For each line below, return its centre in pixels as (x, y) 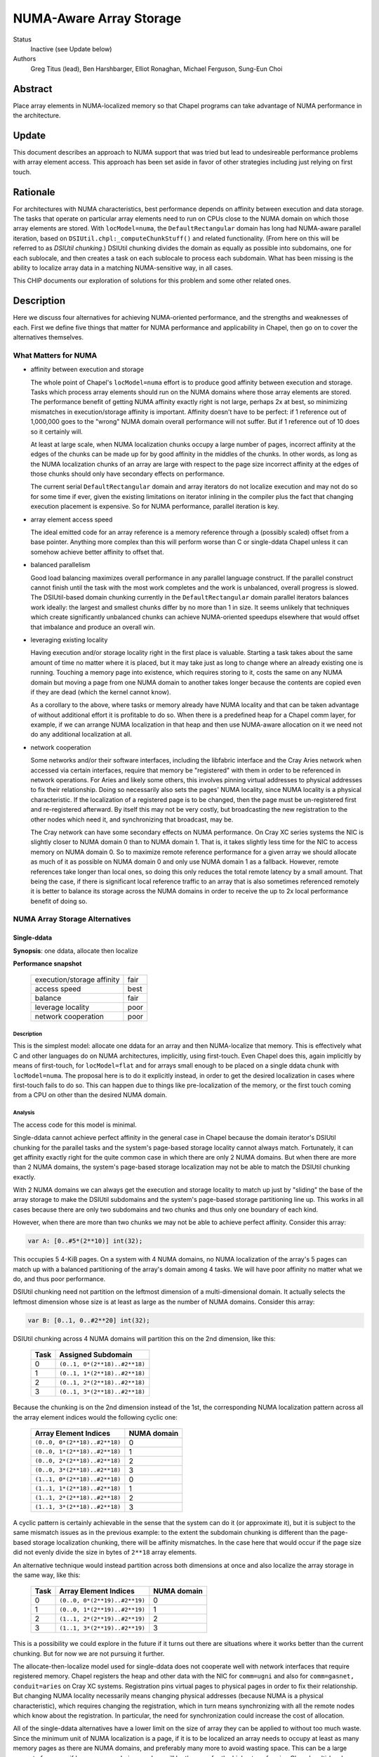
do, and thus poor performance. (59, 1279)
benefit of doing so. (59, 901)
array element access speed (72, 519)
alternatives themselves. (48, 337)
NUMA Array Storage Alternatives (72, 919)
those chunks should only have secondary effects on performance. (127, 474)
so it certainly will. (57, 432)
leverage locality (62, 1007)
